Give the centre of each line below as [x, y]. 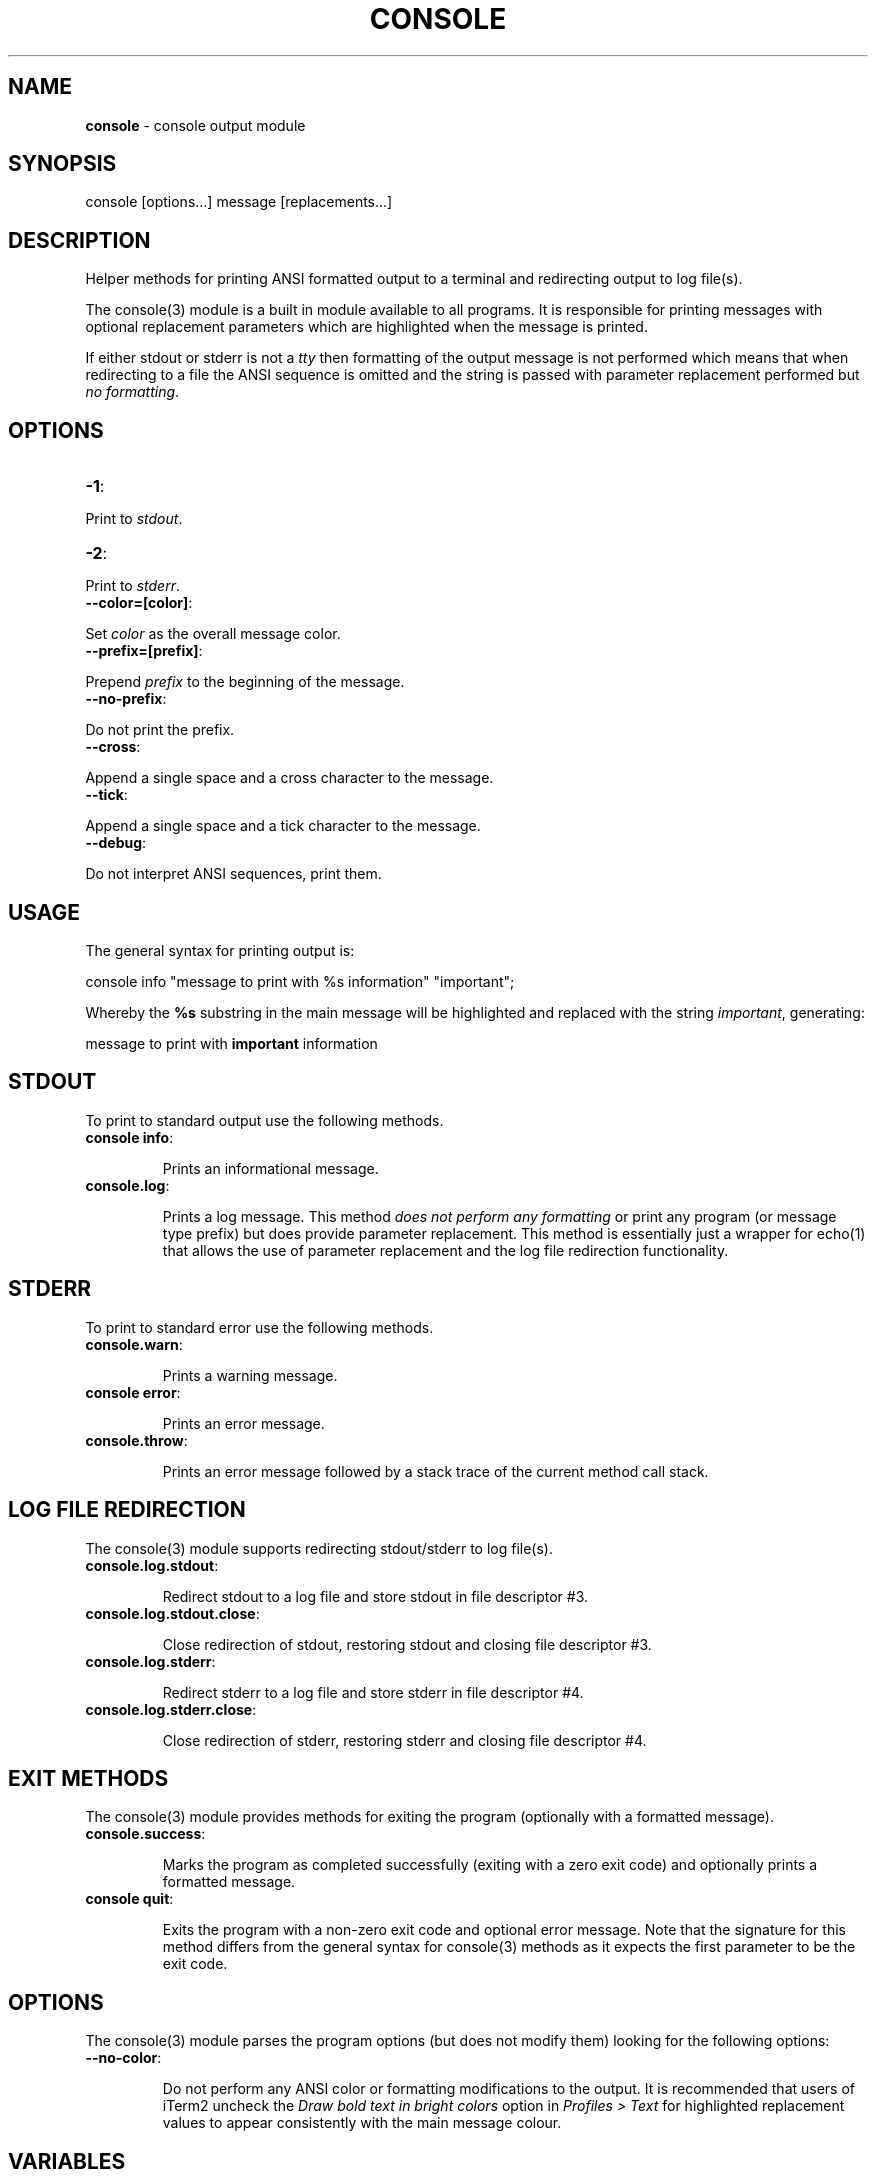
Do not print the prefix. [160, 730]
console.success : [145, 1834]
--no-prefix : [126, 699]
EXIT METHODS [88, 1778]
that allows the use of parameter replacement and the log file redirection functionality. [445, 1250]
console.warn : [134, 1344]
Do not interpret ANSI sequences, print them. [233, 874]
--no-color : [123, 2058]
